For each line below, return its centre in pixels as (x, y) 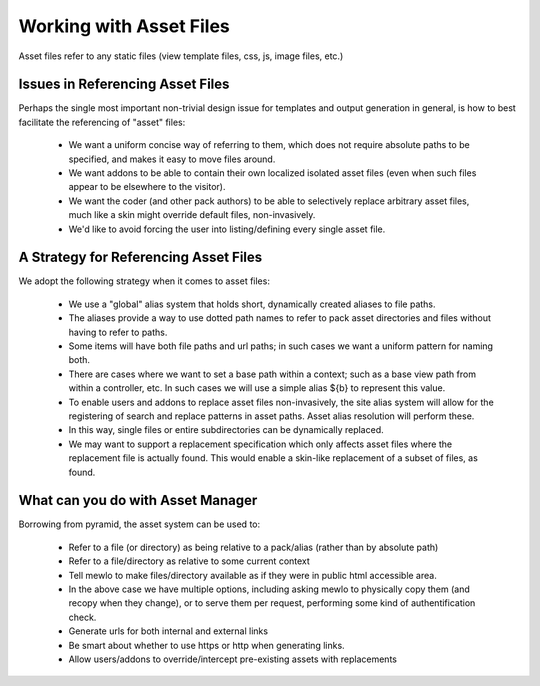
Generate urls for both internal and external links (168, 631)
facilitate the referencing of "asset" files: (102, 122)
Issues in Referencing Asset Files (124, 84)
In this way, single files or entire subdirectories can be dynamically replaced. (226, 430)
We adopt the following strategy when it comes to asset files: (144, 281)
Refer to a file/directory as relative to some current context (189, 561)
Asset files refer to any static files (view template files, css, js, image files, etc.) (181, 56)
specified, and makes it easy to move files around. (172, 159)
